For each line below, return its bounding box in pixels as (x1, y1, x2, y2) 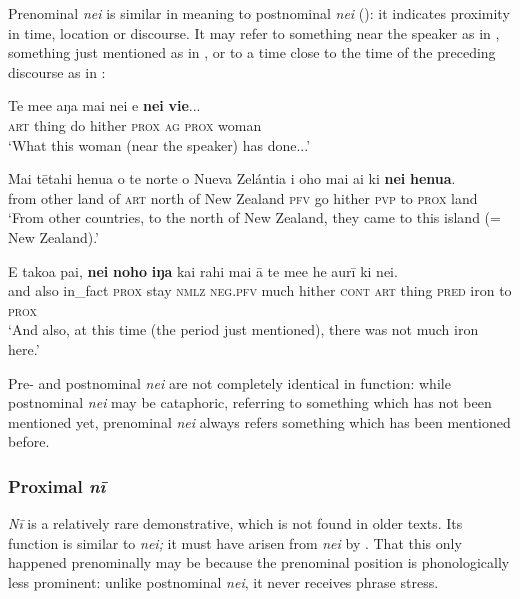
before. (8, 431, 50, 452)
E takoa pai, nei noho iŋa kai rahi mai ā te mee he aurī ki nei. (8, 260, 398, 281)
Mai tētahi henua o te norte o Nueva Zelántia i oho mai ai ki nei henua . (8, 168, 456, 189)
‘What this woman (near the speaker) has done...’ (8, 134, 311, 155)
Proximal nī (8, 473, 106, 498)
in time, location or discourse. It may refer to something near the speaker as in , (8, 22, 500, 43)
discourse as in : (8, 61, 106, 82)
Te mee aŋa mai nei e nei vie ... (8, 95, 201, 116)
